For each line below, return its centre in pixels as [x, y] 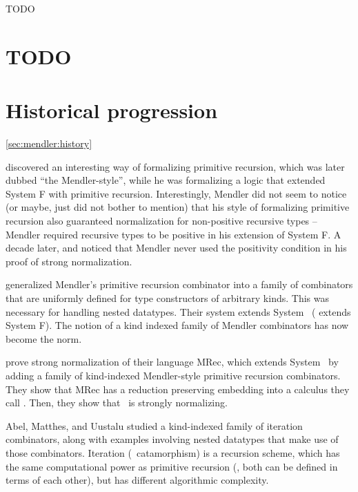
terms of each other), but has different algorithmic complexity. [137, 480]
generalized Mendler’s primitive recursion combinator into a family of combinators [179, 284]
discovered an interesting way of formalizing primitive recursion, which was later [175, 166]
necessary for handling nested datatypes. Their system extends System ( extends [178, 311]
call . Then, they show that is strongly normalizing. [117, 403]
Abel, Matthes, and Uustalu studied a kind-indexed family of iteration [154, 425]
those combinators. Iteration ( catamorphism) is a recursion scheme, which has [173, 452]
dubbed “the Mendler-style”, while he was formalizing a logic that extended [166, 180]
